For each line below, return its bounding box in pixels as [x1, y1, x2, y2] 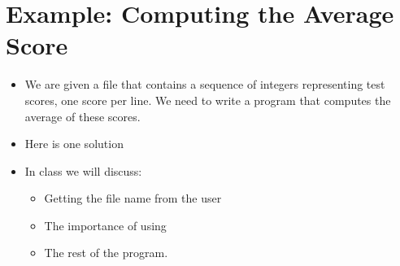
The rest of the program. [44, 244, 168, 261]
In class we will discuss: [24, 162, 142, 179]
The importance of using [44, 216, 167, 233]
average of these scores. [24, 107, 141, 124]
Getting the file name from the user [44, 190, 222, 207]
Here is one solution [24, 135, 124, 152]
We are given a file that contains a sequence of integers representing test [24, 76, 385, 93]
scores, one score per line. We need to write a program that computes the [24, 91, 391, 108]
